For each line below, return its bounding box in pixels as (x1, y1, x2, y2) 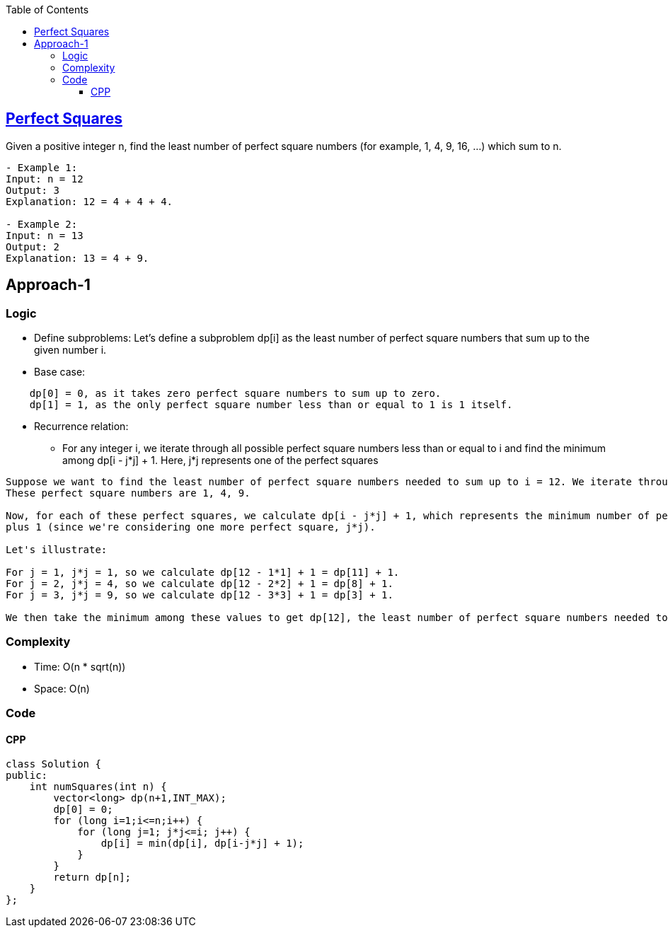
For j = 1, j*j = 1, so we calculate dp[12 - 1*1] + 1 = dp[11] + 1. (6, 567, 400, 579)
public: (6, 770, 48, 782)
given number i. (34, 344, 107, 357)
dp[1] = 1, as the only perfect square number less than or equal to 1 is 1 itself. (29, 399, 513, 411)
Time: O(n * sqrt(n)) (34, 660, 126, 673)
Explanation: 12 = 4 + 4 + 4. (6, 195, 173, 207)
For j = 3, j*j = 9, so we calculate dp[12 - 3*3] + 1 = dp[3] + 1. (6, 589, 393, 601)
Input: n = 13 (6, 229, 83, 241)
